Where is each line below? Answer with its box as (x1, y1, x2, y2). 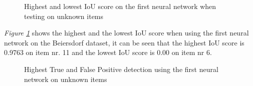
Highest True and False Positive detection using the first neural (24, 63, 218, 74)
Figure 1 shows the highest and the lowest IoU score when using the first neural (4, 27, 249, 38)
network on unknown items (24, 73, 107, 84)
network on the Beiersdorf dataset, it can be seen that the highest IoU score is (4, 37, 244, 47)
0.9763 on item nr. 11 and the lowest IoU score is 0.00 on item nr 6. (4, 47, 212, 57)
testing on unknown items (24, 10, 104, 21)
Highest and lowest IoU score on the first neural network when (24, 1, 216, 11)
